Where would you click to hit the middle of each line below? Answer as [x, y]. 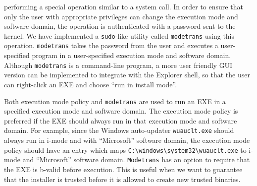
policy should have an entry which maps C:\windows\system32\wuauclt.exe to [125, 150]
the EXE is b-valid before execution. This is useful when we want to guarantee [123, 169]
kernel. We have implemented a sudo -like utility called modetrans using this [119, 35]
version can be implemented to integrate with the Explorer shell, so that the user [127, 75]
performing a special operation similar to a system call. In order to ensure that [124, 6]
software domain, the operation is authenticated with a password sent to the [120, 26]
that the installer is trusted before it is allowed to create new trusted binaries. [122, 179]
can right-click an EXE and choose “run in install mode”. [91, 84]
